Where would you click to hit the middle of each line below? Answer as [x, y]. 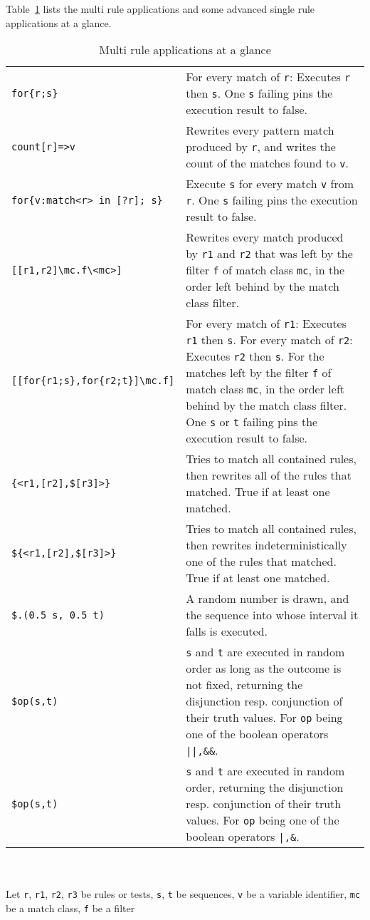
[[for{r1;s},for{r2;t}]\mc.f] [93, 381]
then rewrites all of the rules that [269, 475]
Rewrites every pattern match [260, 130]
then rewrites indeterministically [266, 545]
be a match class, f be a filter [70, 908]
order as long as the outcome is [264, 668]
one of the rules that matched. [261, 562]
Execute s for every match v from [270, 184]
